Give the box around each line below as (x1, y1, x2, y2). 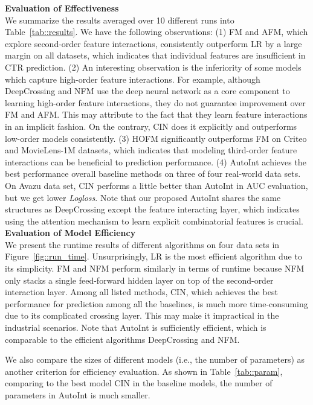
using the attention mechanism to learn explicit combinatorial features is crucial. (5, 214, 303, 227)
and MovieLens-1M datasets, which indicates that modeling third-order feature (5, 144, 297, 156)
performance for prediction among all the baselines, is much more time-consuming (5, 297, 308, 310)
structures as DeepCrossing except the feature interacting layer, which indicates (5, 203, 300, 215)
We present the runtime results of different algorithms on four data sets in (5, 238, 280, 250)
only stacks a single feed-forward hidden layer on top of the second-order (5, 273, 274, 286)
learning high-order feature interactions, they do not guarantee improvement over (5, 96, 306, 109)
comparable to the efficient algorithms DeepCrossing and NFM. (5, 333, 240, 345)
